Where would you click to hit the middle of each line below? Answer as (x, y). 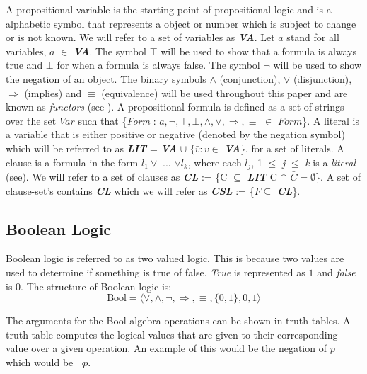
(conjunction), (250, 78)
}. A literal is (331, 120)
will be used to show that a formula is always (259, 51)
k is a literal (330, 162)
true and (24, 65)
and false (336, 272)
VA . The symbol (110, 51)
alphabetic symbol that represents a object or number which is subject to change (181, 23)
